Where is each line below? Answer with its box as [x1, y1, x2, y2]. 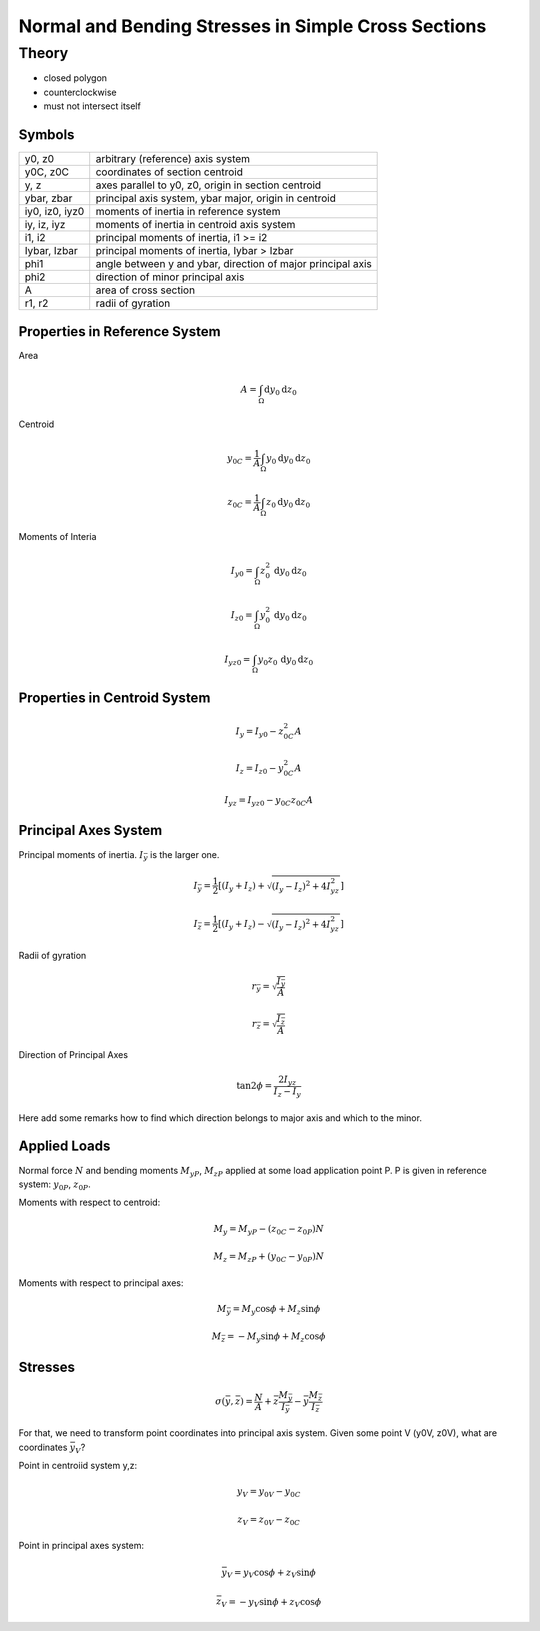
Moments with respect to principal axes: [18, 1276, 184, 1289]
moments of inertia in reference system [95, 205, 281, 219]
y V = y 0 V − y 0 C [236, 1486, 301, 1499]
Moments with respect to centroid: [18, 1196, 161, 1209]
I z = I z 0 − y [235, 762, 284, 776]
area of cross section [95, 283, 195, 297]
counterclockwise [43, 86, 117, 98]
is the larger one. [150, 848, 220, 860]
